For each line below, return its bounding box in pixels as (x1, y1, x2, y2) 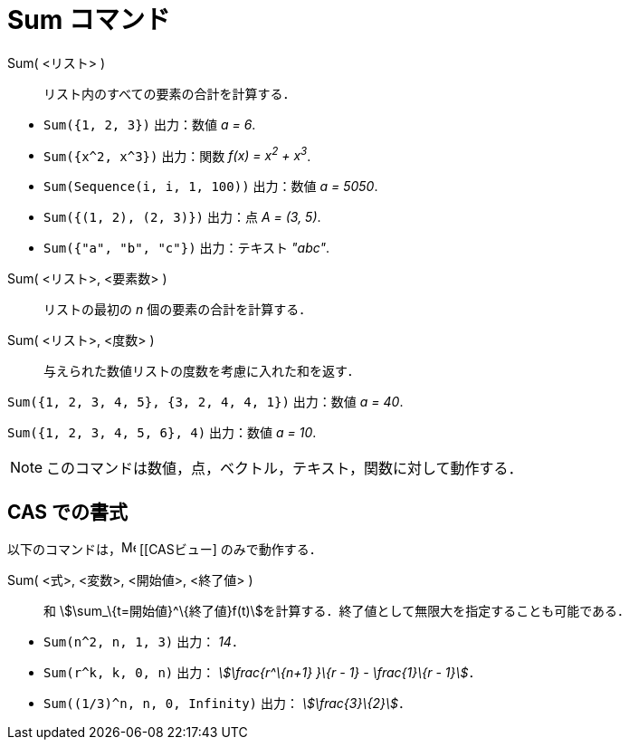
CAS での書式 (7, 500, 129, 523)
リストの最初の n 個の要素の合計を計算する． (43, 302, 312, 318)
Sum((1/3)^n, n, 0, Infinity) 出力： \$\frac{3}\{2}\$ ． (43, 695, 411, 712)
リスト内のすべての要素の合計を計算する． (43, 85, 296, 101)
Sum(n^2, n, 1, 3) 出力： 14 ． (43, 634, 244, 650)
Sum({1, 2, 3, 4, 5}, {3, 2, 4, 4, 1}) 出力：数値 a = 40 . (7, 394, 404, 410)
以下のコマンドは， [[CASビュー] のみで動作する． (7, 541, 322, 558)
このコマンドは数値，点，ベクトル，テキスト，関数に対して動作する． (46, 459, 523, 478)
